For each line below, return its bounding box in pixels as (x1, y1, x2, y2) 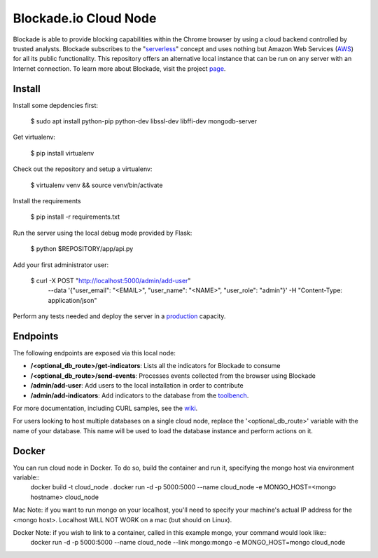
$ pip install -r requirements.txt (30, 212, 120, 221)
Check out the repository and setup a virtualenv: (13, 165, 153, 173)
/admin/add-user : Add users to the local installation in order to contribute (30, 381, 244, 390)
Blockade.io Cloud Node (13, 11, 157, 26)
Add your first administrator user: (13, 260, 108, 269)
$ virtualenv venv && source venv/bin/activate (30, 181, 163, 189)
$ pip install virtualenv (30, 149, 94, 157)
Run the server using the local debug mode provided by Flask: (13, 229, 192, 237)
